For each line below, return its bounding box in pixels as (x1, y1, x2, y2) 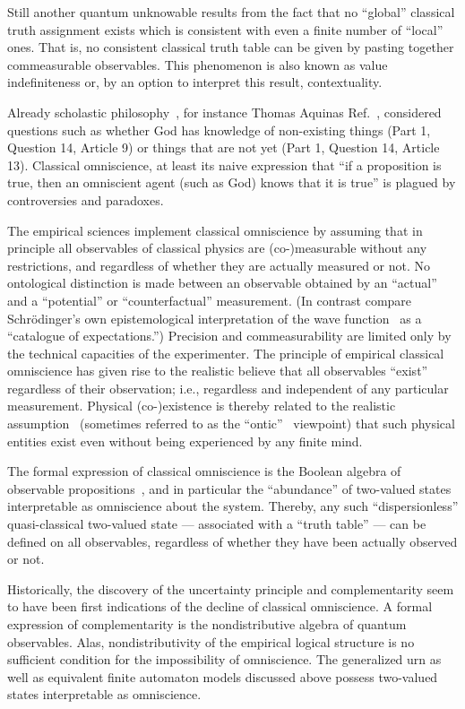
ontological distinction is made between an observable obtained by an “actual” (7, 273, 437, 292)
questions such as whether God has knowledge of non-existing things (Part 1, (7, 120, 431, 139)
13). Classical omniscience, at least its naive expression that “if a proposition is (7, 155, 442, 174)
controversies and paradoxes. (7, 190, 164, 209)
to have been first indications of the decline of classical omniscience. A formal (7, 597, 433, 616)
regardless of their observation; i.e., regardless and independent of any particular (7, 378, 449, 397)
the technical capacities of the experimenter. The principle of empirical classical (7, 343, 444, 362)
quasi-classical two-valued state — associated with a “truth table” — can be (7, 514, 426, 533)
